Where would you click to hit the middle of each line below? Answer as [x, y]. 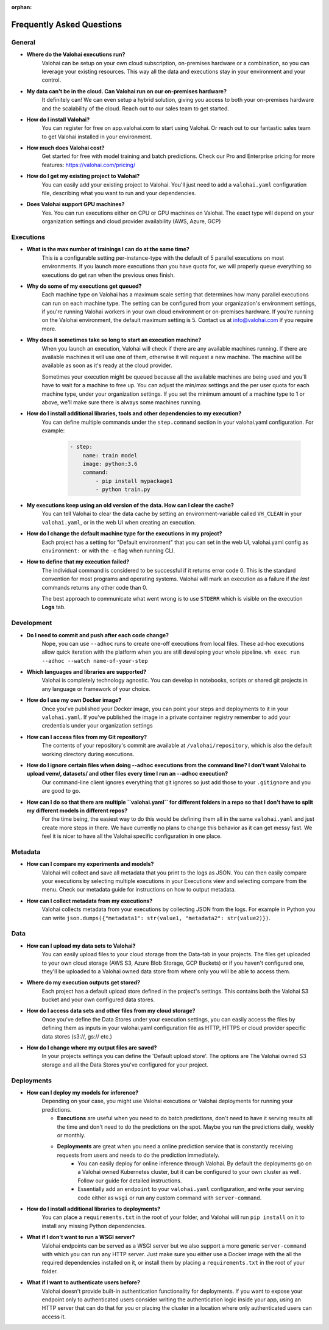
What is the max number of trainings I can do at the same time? [108, 249]
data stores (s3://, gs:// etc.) [77, 1036]
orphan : [22, 7]
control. [51, 80]
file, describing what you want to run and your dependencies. [119, 193]
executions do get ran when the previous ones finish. [108, 275]
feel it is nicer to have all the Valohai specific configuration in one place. [132, 836]
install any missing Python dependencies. [94, 1226]
